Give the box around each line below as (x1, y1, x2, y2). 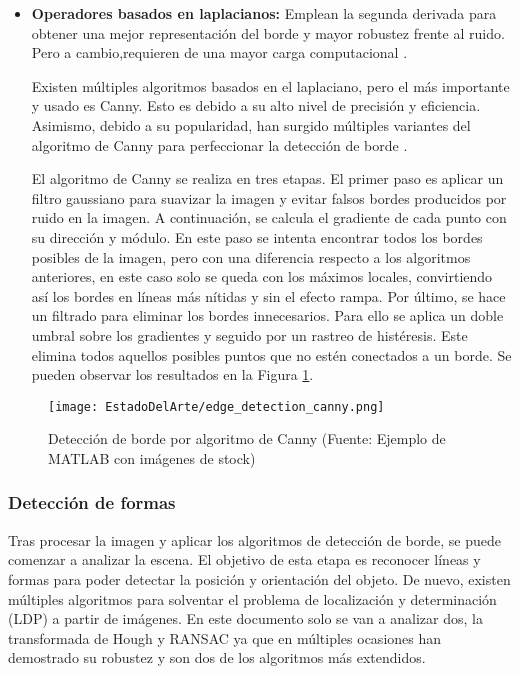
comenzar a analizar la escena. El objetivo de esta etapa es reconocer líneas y (8, 549, 481, 570)
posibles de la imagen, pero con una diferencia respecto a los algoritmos (31, 246, 471, 267)
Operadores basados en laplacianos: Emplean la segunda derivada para (31, 3, 497, 23)
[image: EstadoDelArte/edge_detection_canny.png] (48, 399, 385, 414)
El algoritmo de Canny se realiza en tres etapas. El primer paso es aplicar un (31, 168, 504, 189)
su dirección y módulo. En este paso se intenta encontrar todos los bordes (31, 226, 483, 247)
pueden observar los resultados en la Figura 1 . (31, 364, 314, 385)
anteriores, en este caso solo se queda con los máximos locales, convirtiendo (31, 266, 493, 287)
